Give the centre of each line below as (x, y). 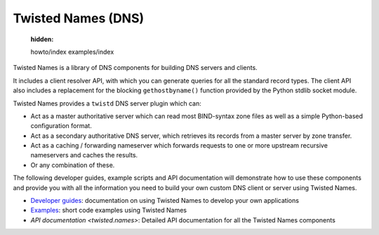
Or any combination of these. (73, 165)
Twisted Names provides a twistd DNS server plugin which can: (107, 103)
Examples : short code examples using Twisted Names (109, 211)
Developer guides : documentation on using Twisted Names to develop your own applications (165, 201)
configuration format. (61, 126)
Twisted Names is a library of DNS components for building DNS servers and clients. (135, 68)
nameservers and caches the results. (84, 155)
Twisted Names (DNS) (79, 18)
